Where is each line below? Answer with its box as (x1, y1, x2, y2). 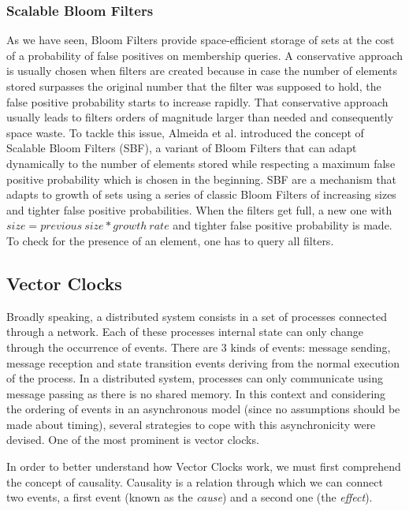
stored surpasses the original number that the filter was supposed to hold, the (6, 78, 381, 94)
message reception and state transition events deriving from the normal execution (6, 354, 400, 371)
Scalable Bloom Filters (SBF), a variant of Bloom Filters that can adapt (6, 140, 357, 156)
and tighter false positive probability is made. (173, 217, 392, 233)
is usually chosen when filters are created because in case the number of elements (6, 62, 398, 79)
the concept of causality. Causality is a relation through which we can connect (6, 473, 383, 490)
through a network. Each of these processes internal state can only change (6, 323, 363, 340)
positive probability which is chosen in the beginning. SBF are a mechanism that (6, 170, 397, 187)
